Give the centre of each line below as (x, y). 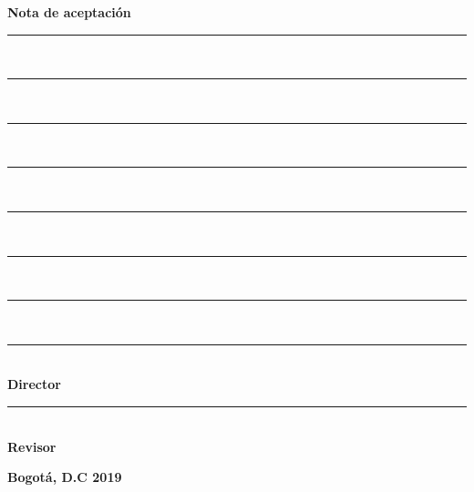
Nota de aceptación (69, 12)
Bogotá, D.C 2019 (65, 477)
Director (34, 384)
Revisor (32, 446)
